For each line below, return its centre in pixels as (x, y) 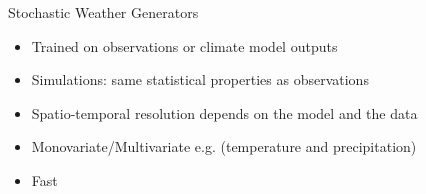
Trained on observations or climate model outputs (184, 45)
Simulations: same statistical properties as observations (200, 79)
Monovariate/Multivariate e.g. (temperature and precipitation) (224, 146)
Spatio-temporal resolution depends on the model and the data (224, 112)
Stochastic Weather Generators (103, 12)
